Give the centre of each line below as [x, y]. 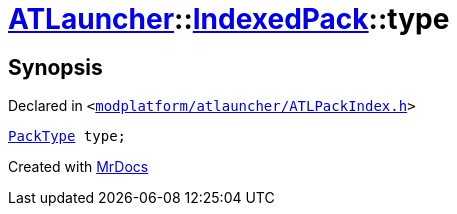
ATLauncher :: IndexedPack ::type [229, 19]
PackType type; [67, 136]
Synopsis [55, 67]
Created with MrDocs [78, 167]
